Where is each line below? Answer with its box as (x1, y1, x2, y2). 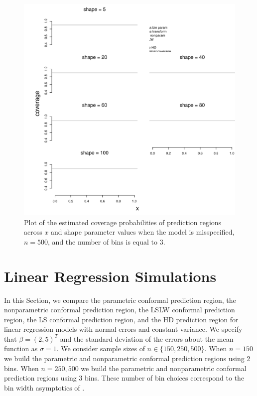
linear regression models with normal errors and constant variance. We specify (4, 324, 243, 334)
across (24, 227, 42, 237)
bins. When (4, 363, 39, 373)
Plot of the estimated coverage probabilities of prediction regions (24, 217, 222, 227)
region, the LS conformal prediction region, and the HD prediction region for (4, 314, 239, 324)
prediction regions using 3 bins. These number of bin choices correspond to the (4, 373, 245, 383)
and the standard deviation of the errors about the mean (60, 333, 234, 344)
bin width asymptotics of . (4, 382, 85, 393)
